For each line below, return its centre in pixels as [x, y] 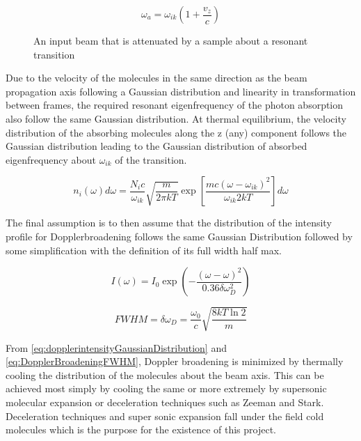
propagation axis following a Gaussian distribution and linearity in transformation [181, 91]
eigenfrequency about [51, 159]
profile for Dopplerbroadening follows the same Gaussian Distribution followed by [179, 236]
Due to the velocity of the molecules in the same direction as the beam [157, 78]
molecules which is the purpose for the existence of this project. [141, 430]
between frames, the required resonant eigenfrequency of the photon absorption [175, 105]
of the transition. [151, 159]
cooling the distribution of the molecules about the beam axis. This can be [165, 374]
